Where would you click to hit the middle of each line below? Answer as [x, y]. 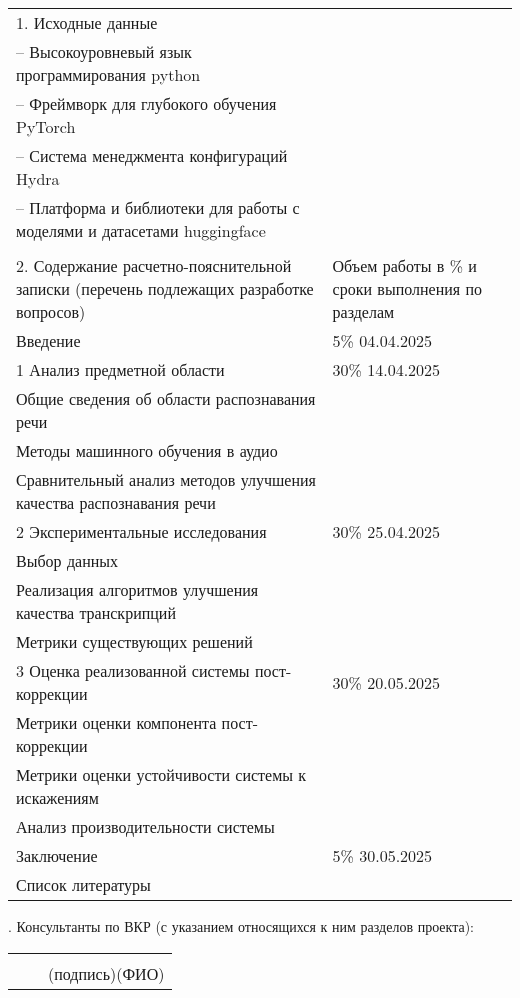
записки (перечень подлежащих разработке [165, 288]
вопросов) [51, 311]
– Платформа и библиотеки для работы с [158, 207]
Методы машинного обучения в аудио [147, 450]
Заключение [57, 855]
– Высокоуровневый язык [104, 51]
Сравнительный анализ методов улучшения [166, 479]
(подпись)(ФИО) [106, 973]
